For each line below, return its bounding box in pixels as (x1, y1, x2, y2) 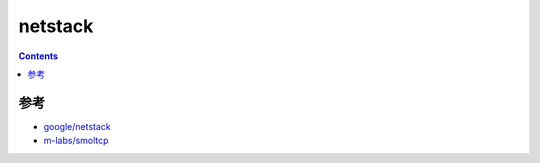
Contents (18, 50, 59, 62)
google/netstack (43, 120, 112, 132)
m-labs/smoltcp (43, 135, 109, 147)
